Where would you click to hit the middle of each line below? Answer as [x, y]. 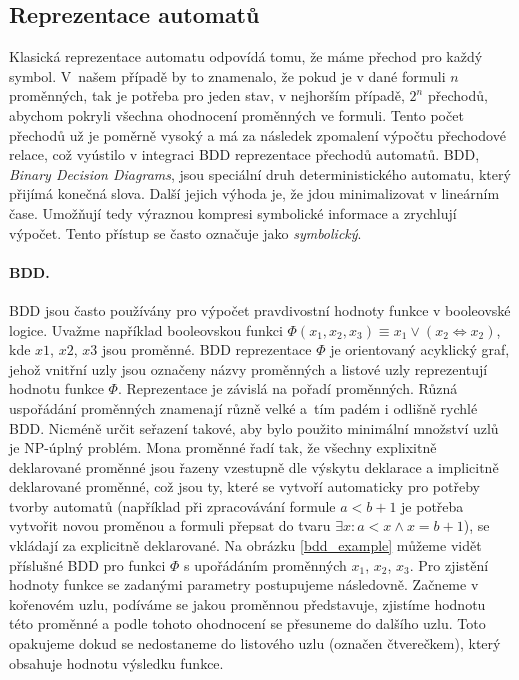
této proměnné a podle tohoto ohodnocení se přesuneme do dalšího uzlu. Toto [247, 623]
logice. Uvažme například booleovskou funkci [146, 329]
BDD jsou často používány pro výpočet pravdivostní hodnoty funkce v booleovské [260, 309]
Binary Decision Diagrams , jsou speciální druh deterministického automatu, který [260, 173]
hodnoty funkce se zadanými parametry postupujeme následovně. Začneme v [244, 584]
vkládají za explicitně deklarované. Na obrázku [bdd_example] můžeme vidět [245, 545]
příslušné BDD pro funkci [87, 564]
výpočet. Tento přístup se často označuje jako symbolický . [185, 232]
